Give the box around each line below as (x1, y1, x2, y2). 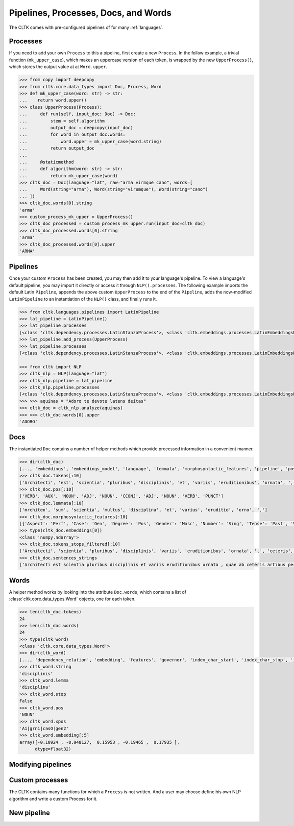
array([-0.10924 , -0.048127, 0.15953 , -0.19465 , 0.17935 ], (19, 739, 180, 745)
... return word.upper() (19, 97, 87, 103)
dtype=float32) (35, 746, 72, 752)
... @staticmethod (19, 159, 74, 165)
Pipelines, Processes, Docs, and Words (9, 7, 171, 18)
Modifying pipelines (9, 760, 72, 769)
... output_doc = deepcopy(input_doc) (19, 125, 133, 130)
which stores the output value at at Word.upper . (9, 64, 108, 70)
